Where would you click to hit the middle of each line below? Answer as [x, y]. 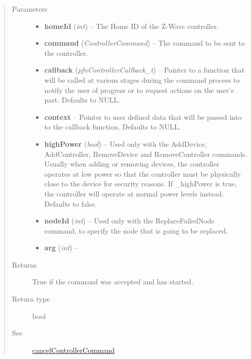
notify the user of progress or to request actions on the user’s [139, 90]
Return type [31, 299]
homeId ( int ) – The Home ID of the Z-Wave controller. [132, 26]
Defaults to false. [70, 203]
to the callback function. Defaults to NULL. [113, 127]
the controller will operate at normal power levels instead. [134, 193]
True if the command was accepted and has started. [113, 282]
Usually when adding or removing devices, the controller [132, 164]
